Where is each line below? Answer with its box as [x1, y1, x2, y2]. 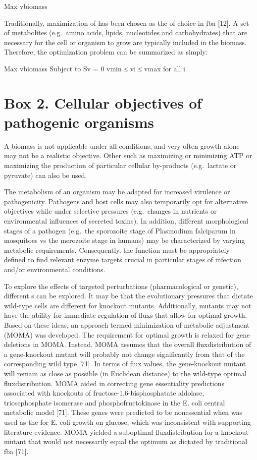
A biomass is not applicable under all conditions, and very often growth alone [4, 140, 240, 151]
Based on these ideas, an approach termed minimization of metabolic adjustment [4, 319, 250, 330]
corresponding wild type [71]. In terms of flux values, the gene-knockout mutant [4, 358, 246, 369]
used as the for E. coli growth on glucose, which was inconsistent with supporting [4, 416, 251, 427]
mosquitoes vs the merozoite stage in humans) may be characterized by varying [4, 235, 245, 245]
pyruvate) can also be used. [4, 170, 87, 180]
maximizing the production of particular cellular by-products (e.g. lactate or [4, 160, 237, 171]
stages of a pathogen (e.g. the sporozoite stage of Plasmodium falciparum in [4, 225, 236, 235]
